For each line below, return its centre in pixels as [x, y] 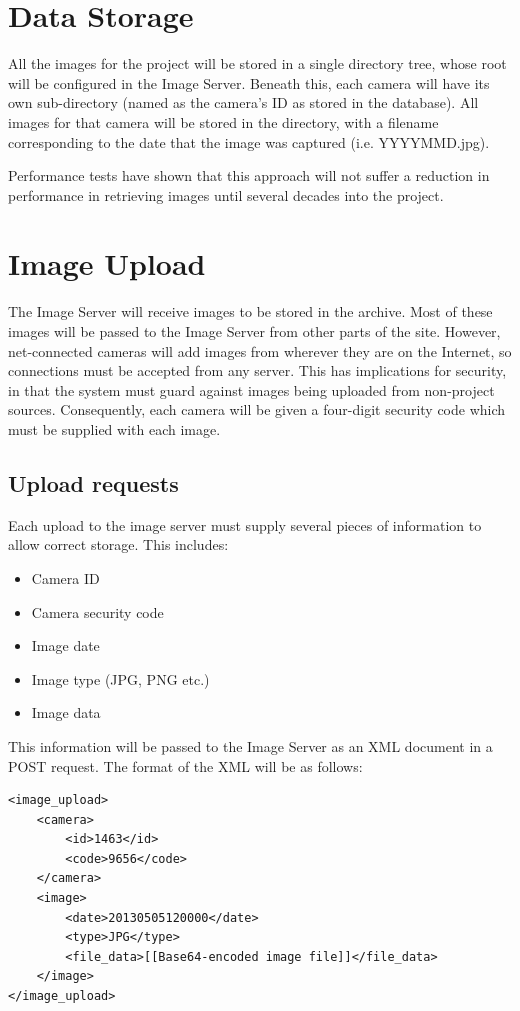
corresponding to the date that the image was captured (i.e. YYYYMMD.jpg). [249, 141]
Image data [66, 712]
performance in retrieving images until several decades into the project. [226, 194]
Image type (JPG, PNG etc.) [120, 678]
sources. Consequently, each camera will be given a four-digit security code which [257, 409]
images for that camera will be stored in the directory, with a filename [223, 121]
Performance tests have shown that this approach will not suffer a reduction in [249, 175]
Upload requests [93, 482]
